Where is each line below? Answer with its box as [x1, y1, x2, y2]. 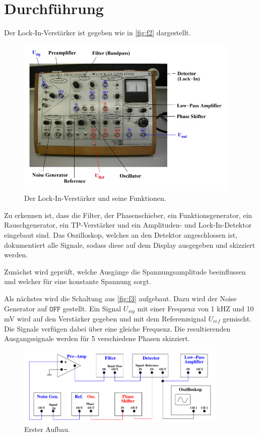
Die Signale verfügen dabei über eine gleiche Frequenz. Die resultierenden [4, 323, 231, 334]
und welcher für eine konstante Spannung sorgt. [4, 276, 151, 287]
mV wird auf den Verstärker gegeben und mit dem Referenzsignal [4, 313, 206, 323]
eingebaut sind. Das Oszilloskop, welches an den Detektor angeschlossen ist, [4, 229, 238, 240]
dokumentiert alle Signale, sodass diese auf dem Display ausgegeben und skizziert [4, 239, 255, 250]
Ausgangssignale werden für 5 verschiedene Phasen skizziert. [4, 333, 190, 344]
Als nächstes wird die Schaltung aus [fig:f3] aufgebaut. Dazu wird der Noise [4, 293, 237, 303]
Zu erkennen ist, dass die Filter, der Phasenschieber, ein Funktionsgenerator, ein [4, 209, 252, 220]
